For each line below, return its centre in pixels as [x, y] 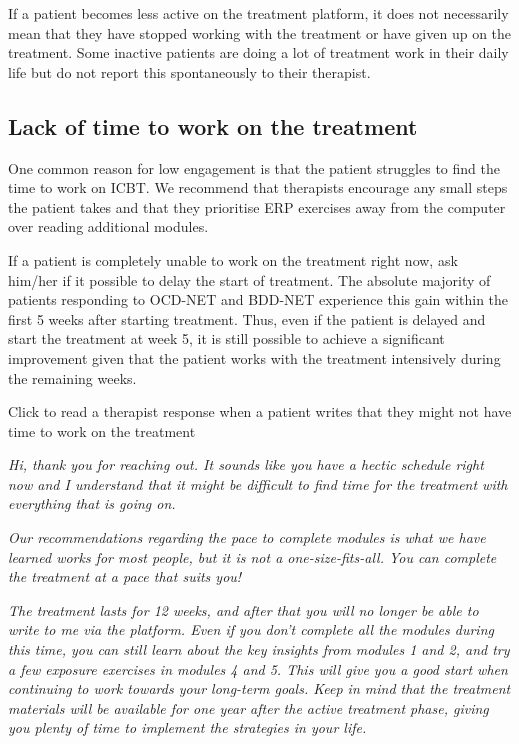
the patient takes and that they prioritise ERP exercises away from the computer [257, 206]
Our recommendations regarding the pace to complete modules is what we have [247, 537]
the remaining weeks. [72, 377]
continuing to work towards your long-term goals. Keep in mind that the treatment [259, 688]
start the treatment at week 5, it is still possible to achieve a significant [226, 338]
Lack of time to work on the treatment [213, 125]
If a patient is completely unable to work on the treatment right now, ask [233, 259]
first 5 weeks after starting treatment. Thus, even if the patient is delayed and [247, 318]
